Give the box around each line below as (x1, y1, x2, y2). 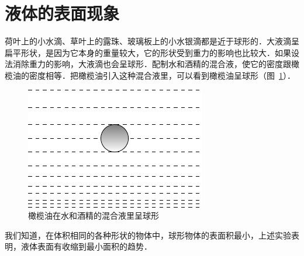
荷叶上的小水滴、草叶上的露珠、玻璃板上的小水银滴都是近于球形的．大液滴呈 (5, 35, 299, 47)
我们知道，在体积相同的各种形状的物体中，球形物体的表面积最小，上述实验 (5, 229, 291, 241)
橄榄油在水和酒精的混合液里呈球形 (28, 209, 159, 222)
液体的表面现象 (5, 1, 120, 25)
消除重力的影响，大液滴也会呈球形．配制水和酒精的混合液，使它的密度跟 (12, 58, 291, 70)
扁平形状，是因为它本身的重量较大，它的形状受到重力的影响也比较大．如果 (5, 46, 291, 58)
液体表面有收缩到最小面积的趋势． (20, 240, 152, 253)
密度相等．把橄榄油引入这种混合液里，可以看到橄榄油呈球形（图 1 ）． (29, 69, 295, 81)
